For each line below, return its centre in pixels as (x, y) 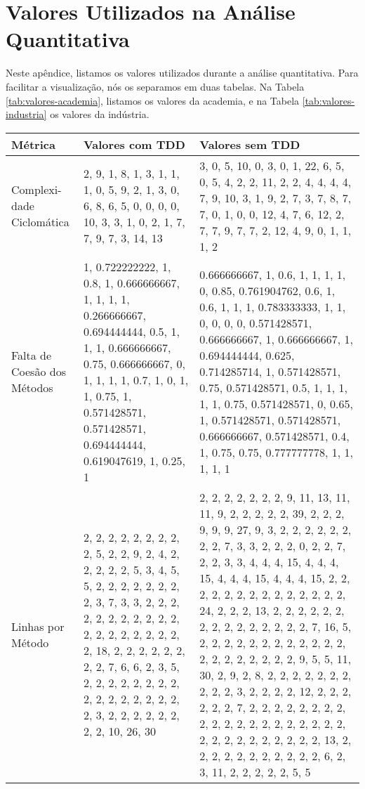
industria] (26, 114)
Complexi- (36, 190)
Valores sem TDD (250, 144)
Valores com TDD (134, 144)
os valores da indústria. (100, 114)
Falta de (32, 356)
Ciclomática (40, 222)
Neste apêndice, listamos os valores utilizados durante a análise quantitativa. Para (182, 73)
